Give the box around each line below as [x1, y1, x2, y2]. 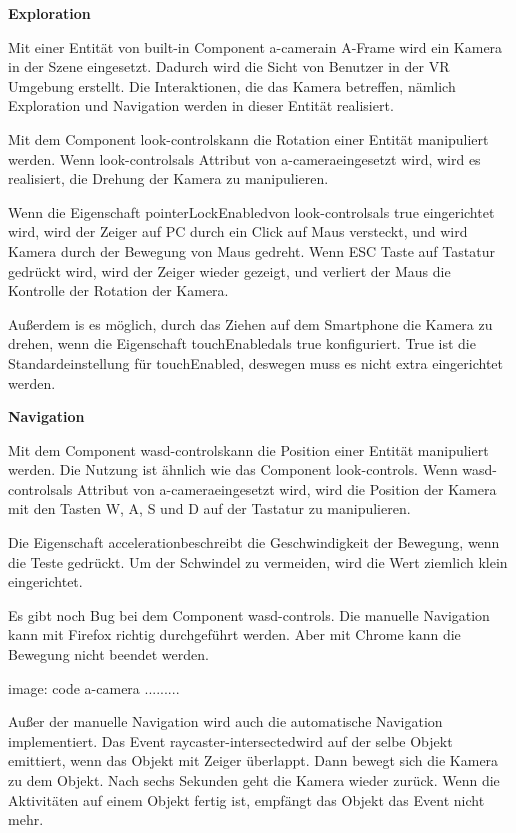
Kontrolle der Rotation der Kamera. [8, 280, 229, 301]
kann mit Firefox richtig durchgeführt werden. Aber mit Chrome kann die [8, 624, 461, 645]
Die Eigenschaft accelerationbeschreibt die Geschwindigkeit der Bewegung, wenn [8, 532, 500, 553]
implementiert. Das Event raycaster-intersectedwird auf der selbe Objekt [8, 730, 453, 751]
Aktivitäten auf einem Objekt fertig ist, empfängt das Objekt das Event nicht [8, 789, 485, 810]
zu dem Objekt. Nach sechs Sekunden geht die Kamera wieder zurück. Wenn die [8, 770, 500, 790]
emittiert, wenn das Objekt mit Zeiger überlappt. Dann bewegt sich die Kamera [8, 750, 499, 771]
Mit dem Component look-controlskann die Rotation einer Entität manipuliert [8, 128, 489, 149]
